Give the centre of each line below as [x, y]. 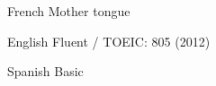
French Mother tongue [69, 11]
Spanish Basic [45, 71]
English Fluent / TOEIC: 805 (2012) [109, 41]
